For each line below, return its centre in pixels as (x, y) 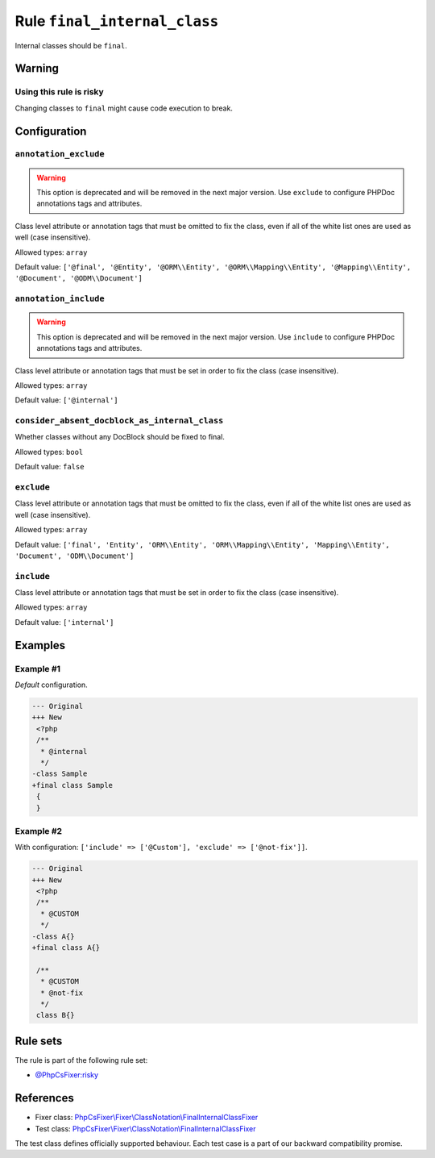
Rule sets (39, 1041)
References (44, 1098)
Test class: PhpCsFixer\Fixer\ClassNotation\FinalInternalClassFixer (146, 1128)
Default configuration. (51, 685)
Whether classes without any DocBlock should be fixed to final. (120, 437)
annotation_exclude (60, 154)
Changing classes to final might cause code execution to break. (124, 108)
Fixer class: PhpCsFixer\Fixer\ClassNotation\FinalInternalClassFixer (147, 1118)
